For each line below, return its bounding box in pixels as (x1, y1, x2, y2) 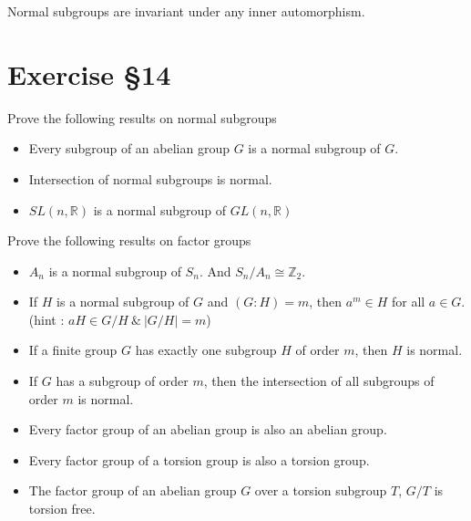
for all (391, 292, 425, 311)
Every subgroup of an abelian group (28, 139, 230, 158)
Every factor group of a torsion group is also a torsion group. (28, 450, 370, 469)
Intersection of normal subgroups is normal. (28, 169, 272, 188)
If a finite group (28, 340, 118, 359)
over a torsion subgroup (254, 481, 387, 500)
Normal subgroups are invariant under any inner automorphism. (7, 2, 365, 20)
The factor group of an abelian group (28, 481, 237, 500)
